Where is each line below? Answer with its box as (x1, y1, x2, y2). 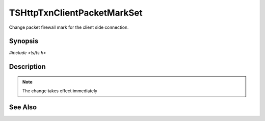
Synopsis (9, 37, 39, 45)
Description (9, 62, 46, 71)
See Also (9, 103, 37, 112)
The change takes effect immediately (22, 88, 98, 94)
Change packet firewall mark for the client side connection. (9, 24, 129, 30)
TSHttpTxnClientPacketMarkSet (9, 7, 143, 18)
